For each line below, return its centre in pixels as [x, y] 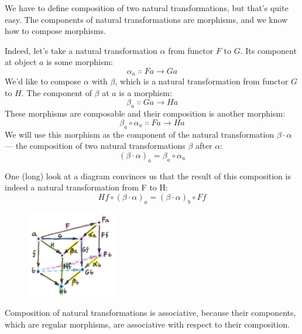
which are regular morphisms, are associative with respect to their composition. [147, 324]
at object [21, 62]
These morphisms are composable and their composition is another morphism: [145, 113]
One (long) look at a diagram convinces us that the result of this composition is [148, 175]
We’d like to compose [43, 81]
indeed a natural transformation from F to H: [86, 187]
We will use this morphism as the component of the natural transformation [140, 134]
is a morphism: [145, 93]
